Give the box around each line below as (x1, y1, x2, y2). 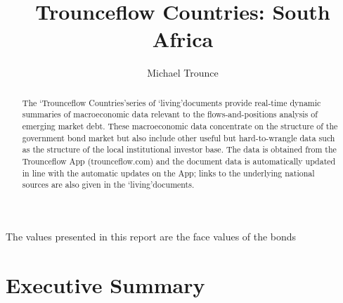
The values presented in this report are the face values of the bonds (6, 228, 297, 243)
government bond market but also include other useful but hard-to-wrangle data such (22, 131, 335, 143)
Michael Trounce (147, 65, 219, 80)
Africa (152, 25, 214, 53)
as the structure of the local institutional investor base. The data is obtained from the (22, 143, 337, 155)
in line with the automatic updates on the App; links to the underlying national (22, 167, 315, 179)
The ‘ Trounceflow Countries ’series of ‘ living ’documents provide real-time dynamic (22, 96, 321, 108)
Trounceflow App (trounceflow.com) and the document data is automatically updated (22, 155, 336, 167)
